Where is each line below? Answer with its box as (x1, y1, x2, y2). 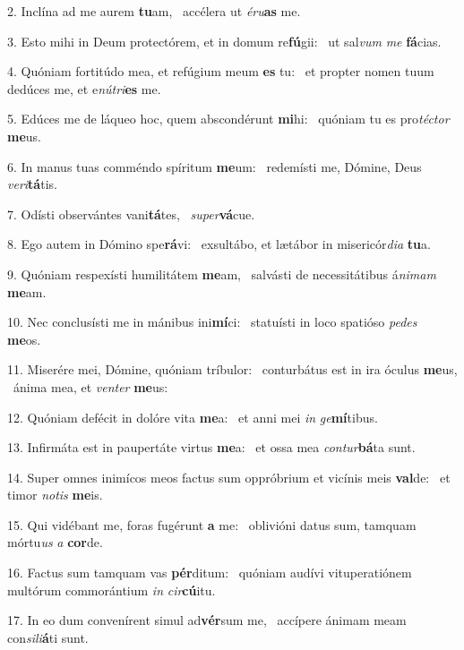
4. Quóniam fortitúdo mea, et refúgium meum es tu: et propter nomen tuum (7, 62, 434, 81)
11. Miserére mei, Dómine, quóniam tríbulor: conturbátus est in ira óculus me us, (7, 360, 458, 379)
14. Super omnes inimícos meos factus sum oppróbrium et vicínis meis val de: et (7, 467, 451, 486)
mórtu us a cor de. (7, 533, 103, 552)
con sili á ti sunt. (7, 628, 89, 646)
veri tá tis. (7, 175, 57, 193)
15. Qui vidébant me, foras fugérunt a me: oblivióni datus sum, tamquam (7, 515, 417, 534)
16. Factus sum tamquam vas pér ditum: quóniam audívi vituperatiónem (7, 563, 412, 582)
